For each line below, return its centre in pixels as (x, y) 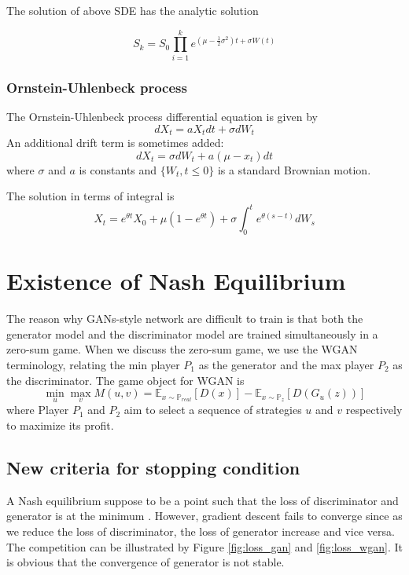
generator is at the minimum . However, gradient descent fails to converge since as (204, 516)
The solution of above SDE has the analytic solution (133, 10)
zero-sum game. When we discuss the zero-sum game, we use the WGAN (182, 349)
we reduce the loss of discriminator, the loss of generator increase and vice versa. (201, 531)
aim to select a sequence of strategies (213, 410)
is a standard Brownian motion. (294, 169)
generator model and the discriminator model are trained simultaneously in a (192, 333)
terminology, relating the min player (93, 364)
